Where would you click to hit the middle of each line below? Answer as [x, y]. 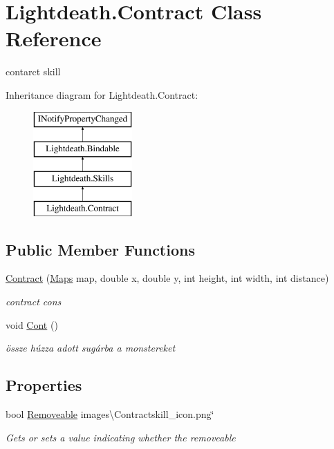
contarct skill [33, 71]
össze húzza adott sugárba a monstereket [91, 348]
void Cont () [32, 324]
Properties [44, 385]
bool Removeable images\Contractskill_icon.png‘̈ [110, 414]
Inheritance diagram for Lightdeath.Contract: [102, 94]
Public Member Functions [100, 249]
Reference [54, 38]
